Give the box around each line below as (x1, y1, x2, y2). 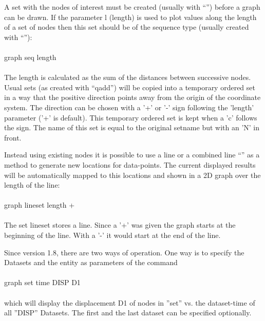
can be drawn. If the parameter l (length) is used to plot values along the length (4, 11, 257, 22)
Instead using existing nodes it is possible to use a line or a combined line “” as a (4, 149, 260, 160)
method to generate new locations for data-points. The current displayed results (4, 159, 256, 170)
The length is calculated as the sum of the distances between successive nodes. (4, 72, 251, 83)
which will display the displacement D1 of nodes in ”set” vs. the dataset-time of (4, 297, 255, 308)
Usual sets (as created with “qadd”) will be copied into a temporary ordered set (4, 82, 255, 92)
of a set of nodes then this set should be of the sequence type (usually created (4, 22, 249, 32)
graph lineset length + (4, 199, 75, 210)
